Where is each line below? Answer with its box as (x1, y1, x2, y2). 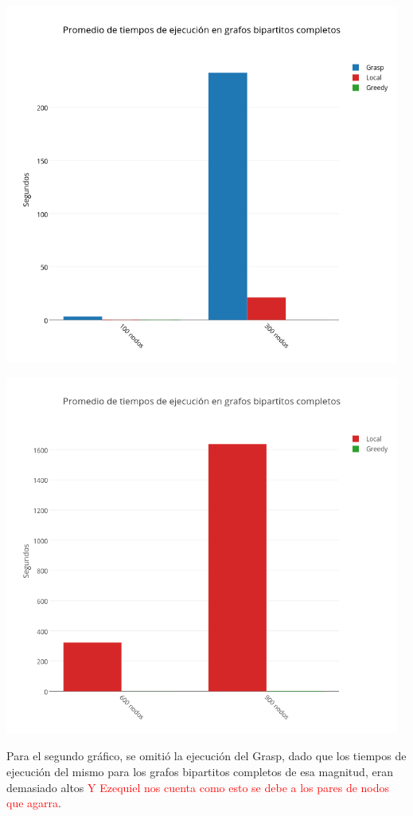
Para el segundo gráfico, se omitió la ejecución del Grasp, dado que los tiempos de (6, 747, 407, 764)
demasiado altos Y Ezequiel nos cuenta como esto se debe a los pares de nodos (6, 779, 390, 795)
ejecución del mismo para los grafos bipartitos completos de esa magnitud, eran (6, 763, 393, 780)
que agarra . (6, 794, 61, 811)
